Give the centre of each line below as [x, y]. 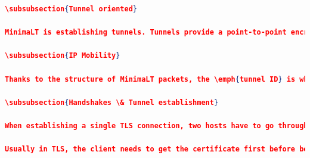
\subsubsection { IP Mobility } [63, 56]
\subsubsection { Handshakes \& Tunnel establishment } [112, 102]
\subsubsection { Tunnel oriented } [71, 9]
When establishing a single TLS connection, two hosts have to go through [156, 126]
